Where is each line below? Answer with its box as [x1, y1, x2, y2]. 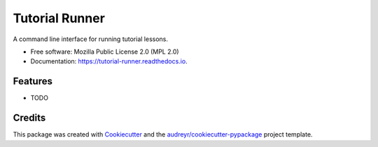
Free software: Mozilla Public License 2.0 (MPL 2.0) [30, 47, 179, 56]
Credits [13, 112, 46, 124]
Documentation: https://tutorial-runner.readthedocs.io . [30, 57, 188, 65]
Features [13, 75, 52, 87]
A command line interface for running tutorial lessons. [13, 35, 168, 43]
